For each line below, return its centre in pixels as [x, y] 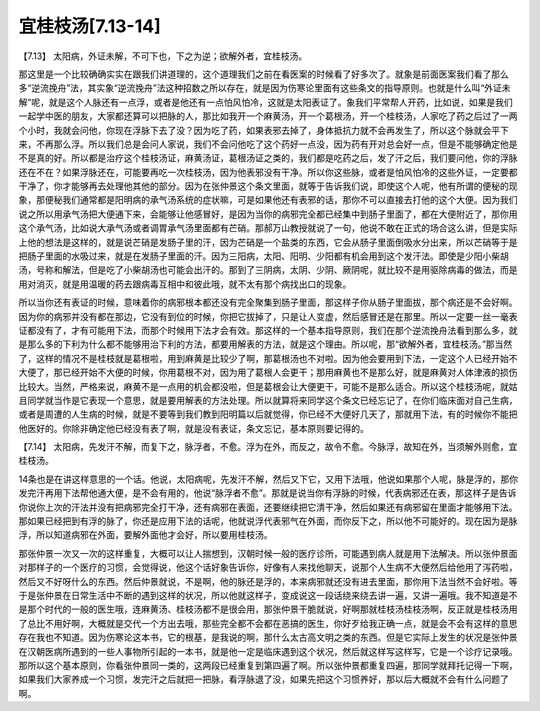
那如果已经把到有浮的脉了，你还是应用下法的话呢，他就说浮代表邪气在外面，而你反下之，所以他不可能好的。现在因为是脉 [268, 521]
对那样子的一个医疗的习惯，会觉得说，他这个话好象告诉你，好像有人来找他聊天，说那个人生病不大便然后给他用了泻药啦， [268, 567]
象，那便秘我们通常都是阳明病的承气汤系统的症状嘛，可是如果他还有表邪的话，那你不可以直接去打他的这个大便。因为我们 [268, 200]
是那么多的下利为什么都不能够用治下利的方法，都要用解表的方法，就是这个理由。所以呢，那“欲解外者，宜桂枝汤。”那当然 [265, 344]
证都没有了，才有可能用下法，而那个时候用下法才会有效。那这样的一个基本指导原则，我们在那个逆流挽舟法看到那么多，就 [268, 330]
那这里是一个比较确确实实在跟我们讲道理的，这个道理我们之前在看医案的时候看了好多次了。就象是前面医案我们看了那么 [263, 74]
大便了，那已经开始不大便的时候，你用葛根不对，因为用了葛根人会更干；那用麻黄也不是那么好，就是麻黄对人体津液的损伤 [268, 372]
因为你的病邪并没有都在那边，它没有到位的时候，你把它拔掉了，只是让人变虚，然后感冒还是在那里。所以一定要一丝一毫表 [268, 316]
